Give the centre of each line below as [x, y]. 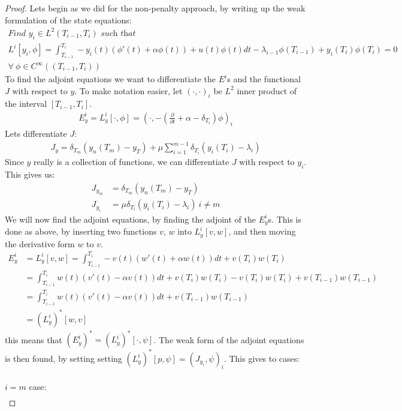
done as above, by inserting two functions [81, 231]
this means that [34, 339]
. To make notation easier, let [129, 90]
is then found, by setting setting [64, 358]
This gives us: [30, 174]
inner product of [267, 90]
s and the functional [264, 79]
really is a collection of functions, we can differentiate [132, 162]
